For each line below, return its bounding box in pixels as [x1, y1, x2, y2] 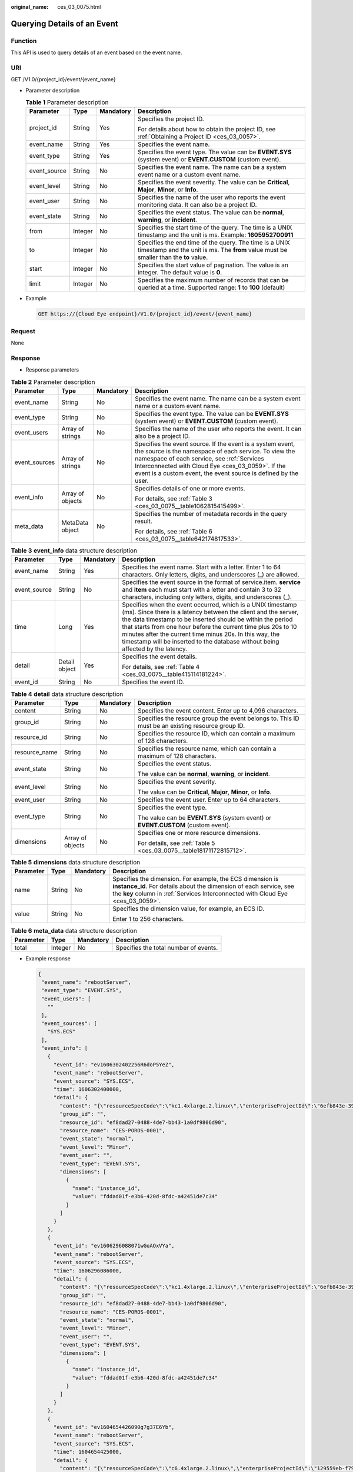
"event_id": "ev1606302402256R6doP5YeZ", [53, 1061, 175, 1068]
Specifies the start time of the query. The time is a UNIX [137, 224, 292, 232]
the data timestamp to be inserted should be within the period [121, 615, 293, 624]
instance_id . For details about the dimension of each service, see [112, 882, 294, 890]
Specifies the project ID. [137, 115, 204, 123]
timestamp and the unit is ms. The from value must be [137, 246, 288, 254]
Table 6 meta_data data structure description [11, 927, 138, 935]
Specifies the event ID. [121, 678, 185, 686]
